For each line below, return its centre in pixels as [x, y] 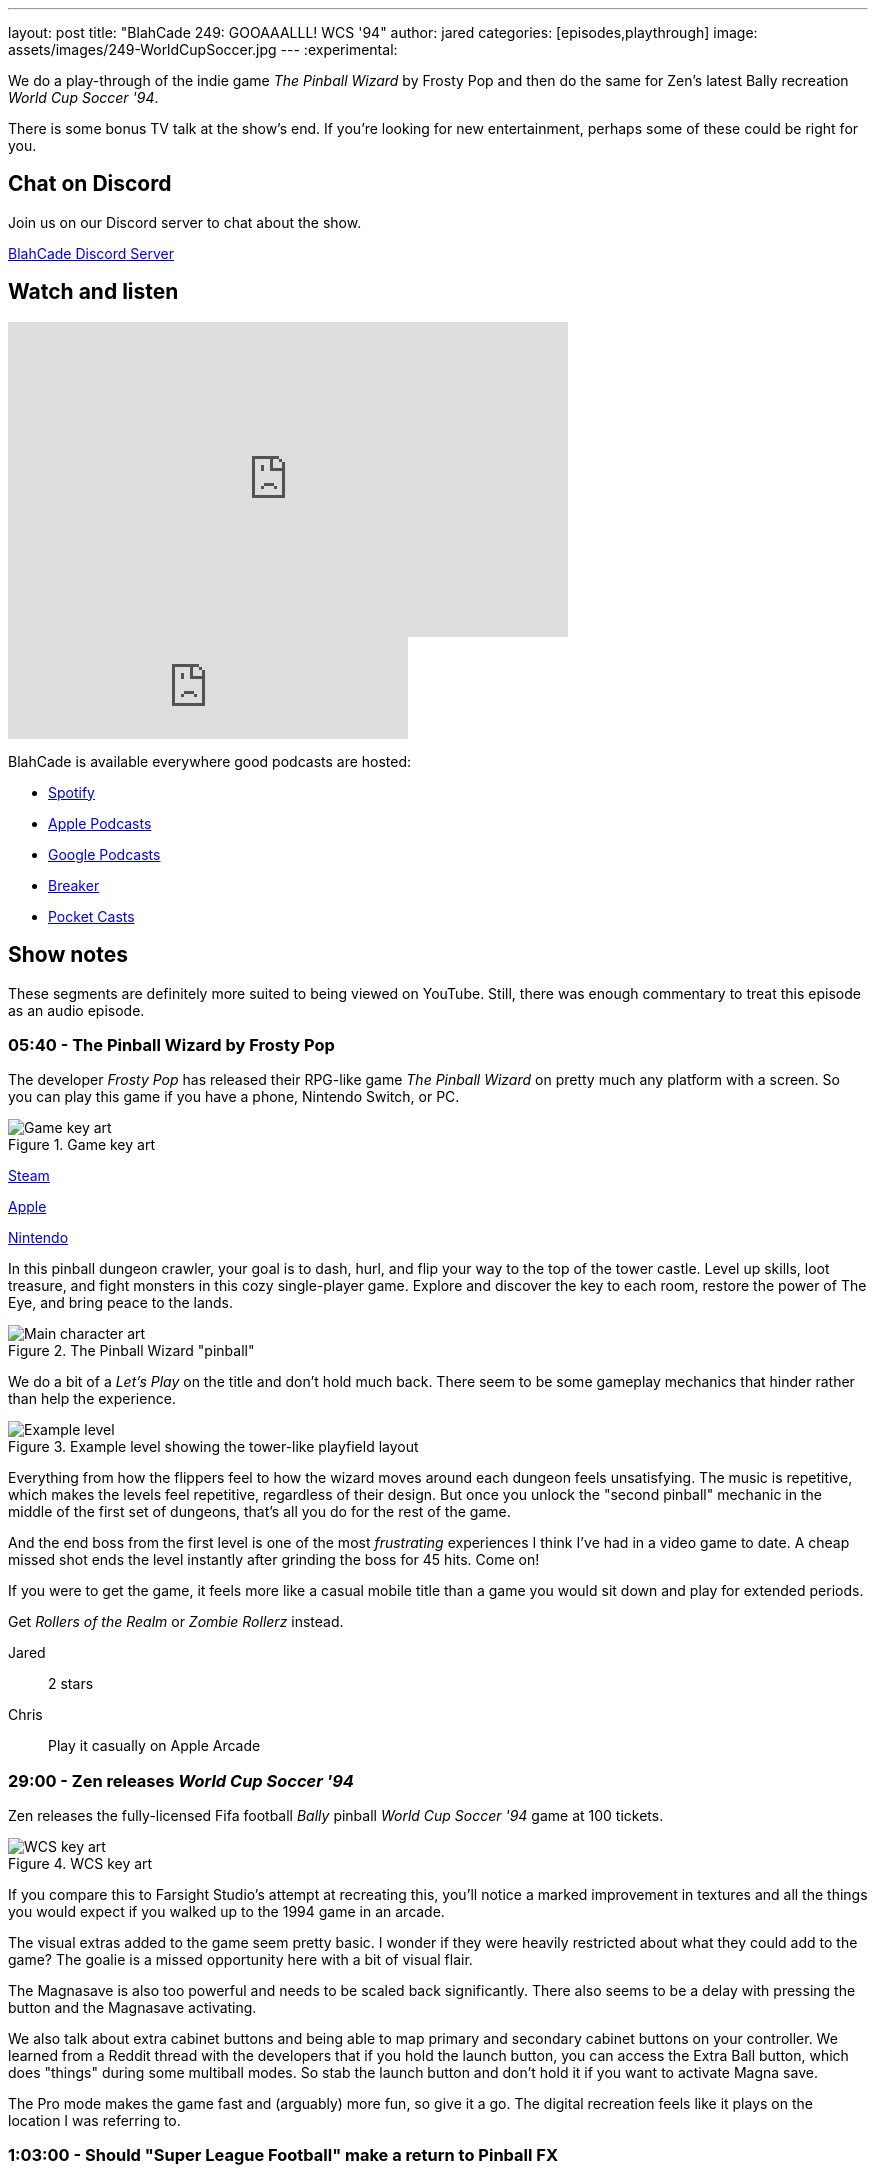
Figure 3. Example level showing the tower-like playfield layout [213, 1447]
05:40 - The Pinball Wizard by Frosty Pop [171, 1044]
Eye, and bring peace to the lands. [121, 1303]
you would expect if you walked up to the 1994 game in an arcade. [226, 1912]
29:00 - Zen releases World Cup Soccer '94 [181, 1780]
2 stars [71, 1684]
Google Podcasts [104, 854]
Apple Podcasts [100, 823]
